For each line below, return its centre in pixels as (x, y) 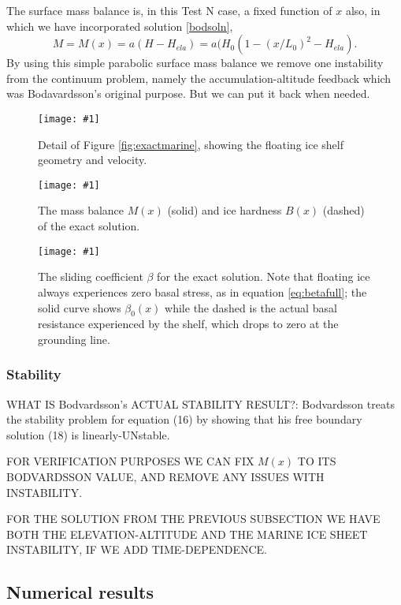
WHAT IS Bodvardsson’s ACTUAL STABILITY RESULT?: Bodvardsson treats (200, 403)
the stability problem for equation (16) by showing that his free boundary (184, 419)
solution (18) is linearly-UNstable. (88, 434)
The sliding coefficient (91, 276)
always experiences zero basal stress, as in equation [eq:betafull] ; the (202, 291)
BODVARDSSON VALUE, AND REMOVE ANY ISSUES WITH (165, 477)
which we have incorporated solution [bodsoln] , (120, 26)
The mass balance (81, 210)
